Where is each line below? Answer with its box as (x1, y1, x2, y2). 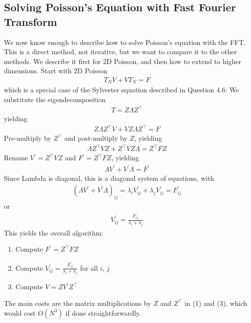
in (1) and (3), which (185, 298, 248, 308)
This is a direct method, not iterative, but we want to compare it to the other (4, 46, 237, 57)
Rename (4, 152, 28, 163)
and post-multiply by (64, 133, 127, 143)
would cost (4, 307, 36, 318)
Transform (4, 14, 57, 29)
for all (80, 262, 98, 273)
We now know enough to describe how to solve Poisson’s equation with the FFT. (4, 37, 246, 47)
